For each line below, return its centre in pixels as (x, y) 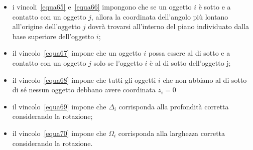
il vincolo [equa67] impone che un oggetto (77, 53)
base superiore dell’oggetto (53, 36)
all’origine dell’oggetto (46, 26)
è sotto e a (215, 7)
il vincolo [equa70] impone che (59, 133)
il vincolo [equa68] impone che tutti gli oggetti (84, 80)
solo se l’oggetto (118, 62)
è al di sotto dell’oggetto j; (190, 62)
